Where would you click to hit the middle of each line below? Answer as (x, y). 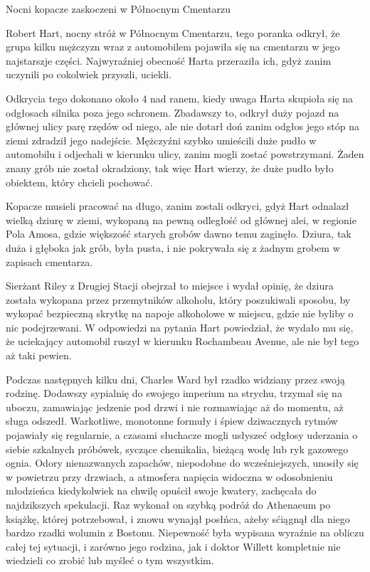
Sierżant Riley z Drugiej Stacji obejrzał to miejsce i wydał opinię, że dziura (170, 286)
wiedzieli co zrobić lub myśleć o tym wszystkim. (110, 560)
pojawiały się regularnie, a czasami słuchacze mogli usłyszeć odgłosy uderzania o (182, 435)
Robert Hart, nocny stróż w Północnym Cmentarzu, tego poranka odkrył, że (173, 32)
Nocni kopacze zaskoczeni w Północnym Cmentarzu (118, 9)
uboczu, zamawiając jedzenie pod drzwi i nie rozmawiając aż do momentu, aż (175, 407)
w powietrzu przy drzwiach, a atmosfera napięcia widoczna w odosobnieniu (169, 476)
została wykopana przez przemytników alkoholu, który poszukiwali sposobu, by (178, 299)
